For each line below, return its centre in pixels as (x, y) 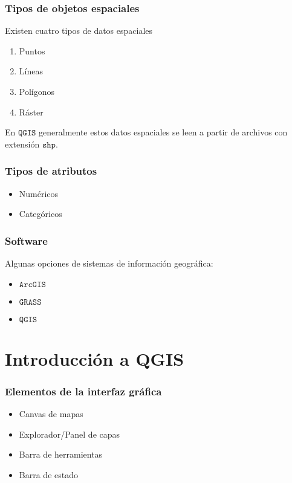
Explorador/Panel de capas (70, 434)
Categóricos (41, 214)
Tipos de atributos (51, 171)
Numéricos (39, 193)
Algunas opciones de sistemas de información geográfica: (109, 263)
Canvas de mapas (51, 414)
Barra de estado (48, 474)
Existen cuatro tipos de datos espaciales (79, 31)
